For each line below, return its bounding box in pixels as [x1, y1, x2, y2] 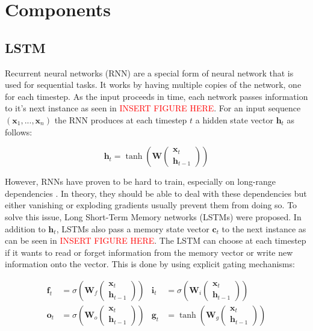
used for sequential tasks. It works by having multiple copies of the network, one [5, 78, 302, 91]
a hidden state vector [195, 113, 273, 126]
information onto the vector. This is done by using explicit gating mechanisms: [5, 258, 295, 270]
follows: [5, 125, 33, 138]
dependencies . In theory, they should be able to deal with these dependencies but [5, 187, 307, 199]
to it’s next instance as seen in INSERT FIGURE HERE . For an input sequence [5, 102, 301, 114]
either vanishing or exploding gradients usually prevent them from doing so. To [5, 199, 297, 211]
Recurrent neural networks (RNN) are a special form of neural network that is [5, 66, 294, 79]
